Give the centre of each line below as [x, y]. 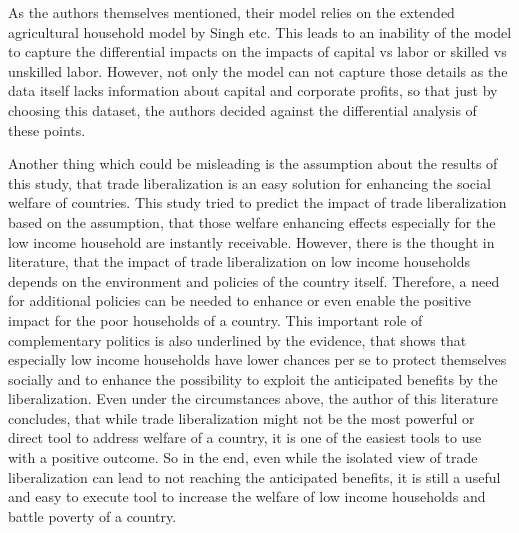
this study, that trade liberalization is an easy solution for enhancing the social [249, 182]
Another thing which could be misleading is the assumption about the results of [253, 163]
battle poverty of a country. [92, 515]
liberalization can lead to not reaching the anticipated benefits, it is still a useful [254, 476]
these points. [47, 129]
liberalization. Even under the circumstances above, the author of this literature [253, 398]
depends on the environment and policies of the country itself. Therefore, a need [254, 280]
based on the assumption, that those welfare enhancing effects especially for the [252, 221]
